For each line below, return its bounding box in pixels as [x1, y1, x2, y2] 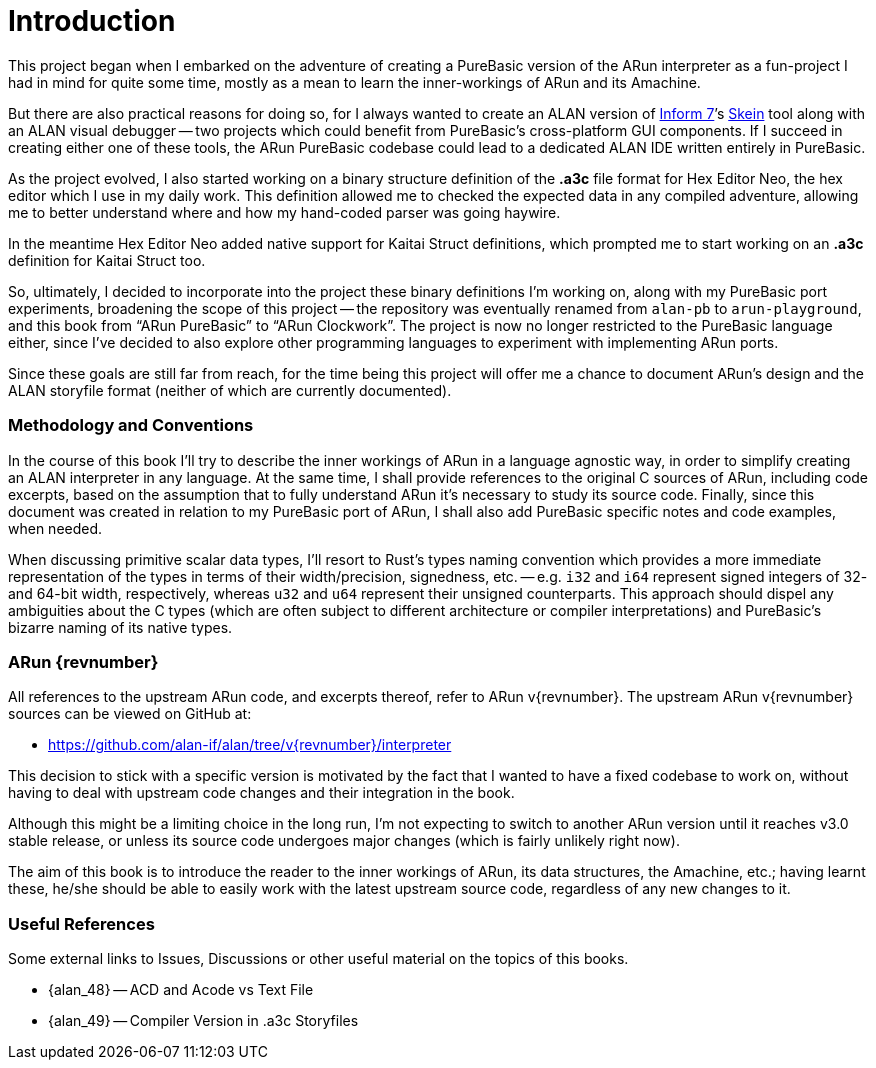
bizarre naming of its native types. [8, 618, 233, 636]
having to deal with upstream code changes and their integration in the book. [8, 784, 515, 802]
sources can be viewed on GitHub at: [8, 705, 252, 723]
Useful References [8, 913, 155, 934]
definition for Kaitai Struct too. [8, 251, 206, 269]
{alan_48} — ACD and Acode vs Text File [48, 981, 314, 998]
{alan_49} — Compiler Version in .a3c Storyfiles [48, 1012, 359, 1029]
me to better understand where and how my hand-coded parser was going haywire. [8, 203, 561, 221]
